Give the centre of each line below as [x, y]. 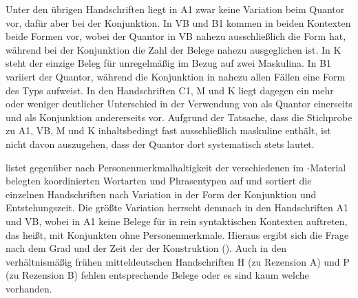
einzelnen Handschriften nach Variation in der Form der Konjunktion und [161, 194]
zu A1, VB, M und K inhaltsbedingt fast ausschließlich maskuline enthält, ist [168, 130]
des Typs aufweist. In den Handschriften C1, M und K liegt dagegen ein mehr [170, 90]
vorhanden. [29, 288]
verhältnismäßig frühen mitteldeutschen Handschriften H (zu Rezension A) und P [178, 261]
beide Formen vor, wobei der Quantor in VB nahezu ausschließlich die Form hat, [176, 36]
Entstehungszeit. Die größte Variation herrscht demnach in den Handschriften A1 [177, 207]
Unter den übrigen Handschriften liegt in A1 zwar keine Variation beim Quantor [175, 9]
